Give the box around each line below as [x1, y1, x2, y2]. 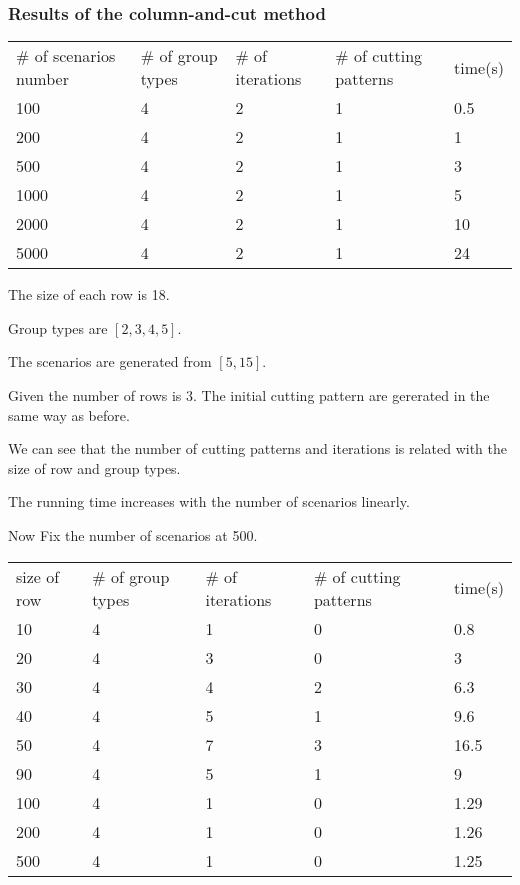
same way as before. [8, 404, 130, 425]
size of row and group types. [8, 457, 181, 478]
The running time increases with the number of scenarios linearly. [8, 491, 410, 512]
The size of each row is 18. [8, 284, 170, 305]
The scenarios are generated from [8, 351, 212, 372]
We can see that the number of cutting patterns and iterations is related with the [8, 438, 508, 459]
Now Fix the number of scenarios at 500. [8, 524, 258, 545]
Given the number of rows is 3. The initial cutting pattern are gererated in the [8, 385, 490, 405]
